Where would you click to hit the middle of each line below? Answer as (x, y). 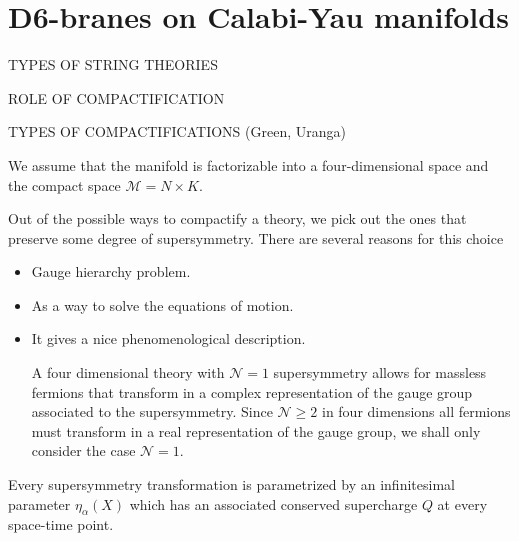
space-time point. (61, 524)
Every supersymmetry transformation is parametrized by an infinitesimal (231, 484)
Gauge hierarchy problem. (111, 271)
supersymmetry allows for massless (380, 372)
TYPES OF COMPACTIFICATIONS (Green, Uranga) (177, 131)
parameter (39, 503)
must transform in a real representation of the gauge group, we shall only (256, 430)
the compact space (64, 184)
